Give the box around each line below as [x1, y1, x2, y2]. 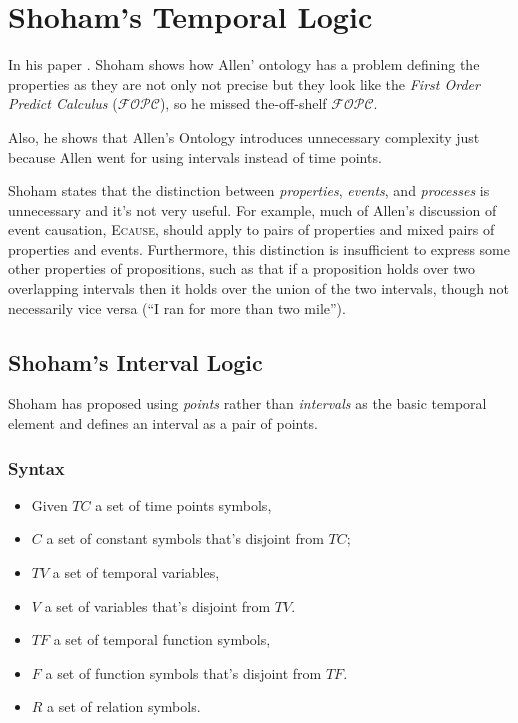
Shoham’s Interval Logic [8, 346, 263, 377]
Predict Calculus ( [8, 93, 118, 114]
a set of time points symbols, [95, 494, 272, 515]
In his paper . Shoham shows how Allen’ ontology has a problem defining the [8, 54, 480, 75]
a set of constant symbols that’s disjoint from [46, 528, 324, 549]
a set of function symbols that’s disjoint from [45, 662, 322, 683]
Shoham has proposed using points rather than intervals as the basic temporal [8, 393, 487, 414]
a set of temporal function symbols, [53, 629, 271, 650]
